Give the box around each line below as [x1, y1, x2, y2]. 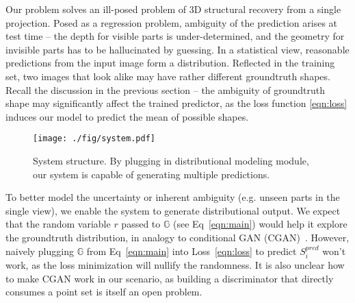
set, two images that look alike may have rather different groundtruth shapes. [5, 69, 330, 83]
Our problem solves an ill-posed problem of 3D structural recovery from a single [5, 2, 341, 16]
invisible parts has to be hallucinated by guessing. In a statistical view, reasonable [5, 42, 350, 56]
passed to [121, 217, 161, 231]
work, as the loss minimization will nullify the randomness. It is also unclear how [5, 257, 345, 271]
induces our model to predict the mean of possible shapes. [5, 109, 249, 123]
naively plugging [5, 243, 74, 258]
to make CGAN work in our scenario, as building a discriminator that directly [5, 271, 334, 285]
